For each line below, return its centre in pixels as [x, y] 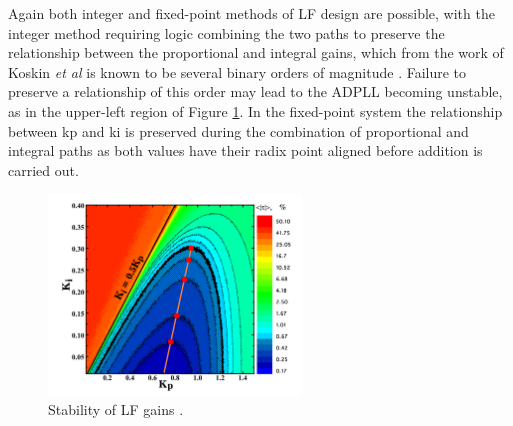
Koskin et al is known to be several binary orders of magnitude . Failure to [237, 71]
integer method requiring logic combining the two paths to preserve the [226, 32]
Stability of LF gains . [116, 409]
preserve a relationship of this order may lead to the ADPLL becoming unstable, [255, 91]
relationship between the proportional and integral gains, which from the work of [256, 52]
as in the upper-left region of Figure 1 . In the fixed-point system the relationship [255, 110]
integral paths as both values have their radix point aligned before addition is [245, 150]
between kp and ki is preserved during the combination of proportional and [238, 130]
